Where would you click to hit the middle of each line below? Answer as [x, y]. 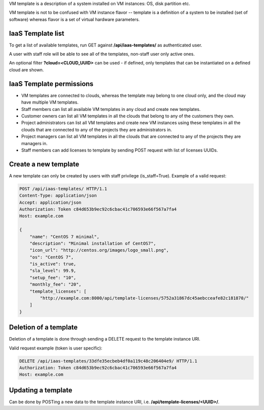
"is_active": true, [53, 264]
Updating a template [41, 390]
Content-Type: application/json [58, 196]
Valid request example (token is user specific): [56, 348]
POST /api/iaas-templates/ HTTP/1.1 [63, 189]
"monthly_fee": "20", [55, 284]
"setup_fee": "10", [53, 278]
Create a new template [44, 164]
